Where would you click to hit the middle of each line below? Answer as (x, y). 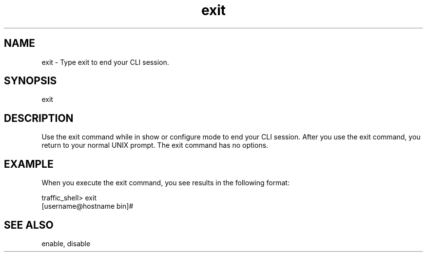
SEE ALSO (29, 225)
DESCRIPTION (39, 118)
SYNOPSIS (30, 81)
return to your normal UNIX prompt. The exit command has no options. (155, 145)
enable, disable (66, 243)
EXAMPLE (29, 164)
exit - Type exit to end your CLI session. (105, 62)
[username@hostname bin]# (87, 206)
